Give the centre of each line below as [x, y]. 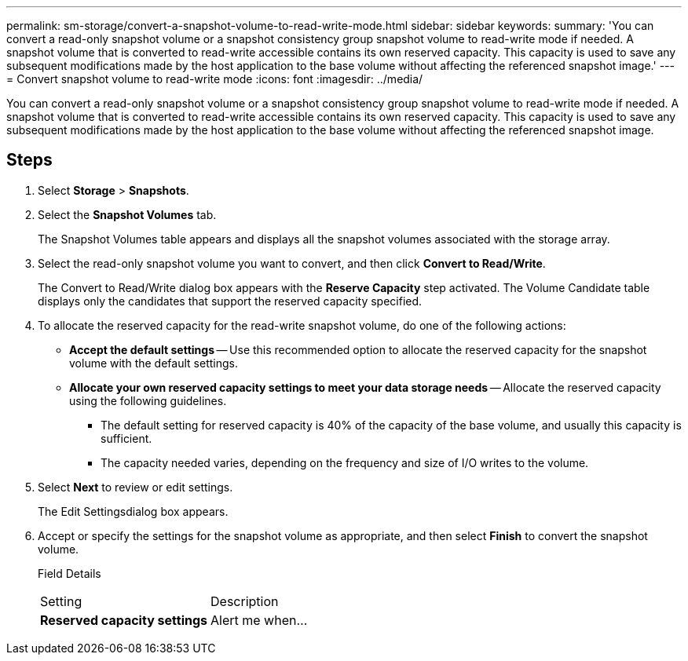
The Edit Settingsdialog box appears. [133, 511]
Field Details [70, 573]
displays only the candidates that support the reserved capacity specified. [230, 301]
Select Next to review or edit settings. [135, 487]
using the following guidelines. [148, 400]
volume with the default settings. [154, 363]
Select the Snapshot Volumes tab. [127, 214]
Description [245, 601]
